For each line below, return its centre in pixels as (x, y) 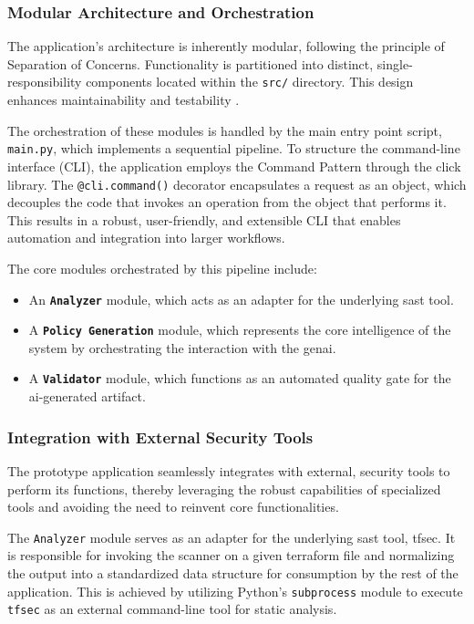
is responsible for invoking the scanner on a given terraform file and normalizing (231, 555)
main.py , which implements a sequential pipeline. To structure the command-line (234, 148)
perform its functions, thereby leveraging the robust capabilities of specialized (224, 489)
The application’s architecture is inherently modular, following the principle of (226, 46)
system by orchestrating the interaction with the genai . (182, 347)
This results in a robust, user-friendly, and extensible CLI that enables (204, 219)
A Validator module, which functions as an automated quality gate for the (240, 378)
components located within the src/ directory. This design (250, 82)
